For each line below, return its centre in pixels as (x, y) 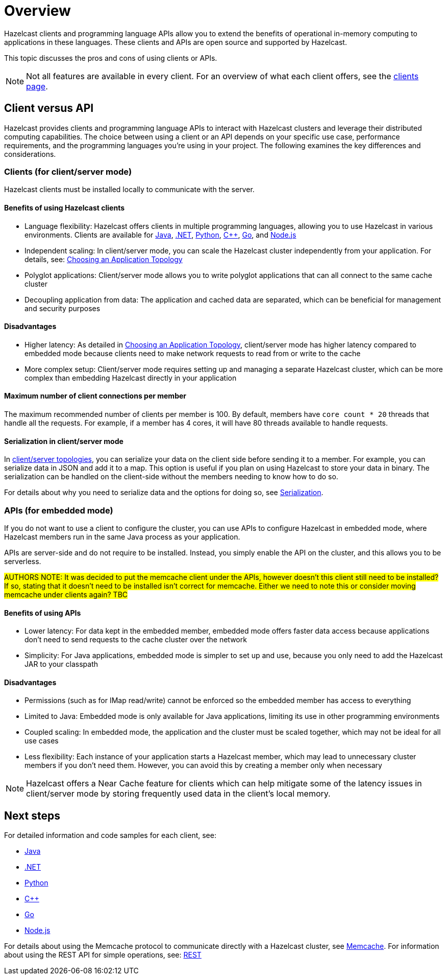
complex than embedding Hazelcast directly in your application (131, 378)
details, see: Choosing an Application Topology (104, 259)
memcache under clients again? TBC (66, 594)
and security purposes (63, 308)
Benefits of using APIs (43, 613)
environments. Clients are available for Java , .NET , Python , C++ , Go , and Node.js (160, 235)
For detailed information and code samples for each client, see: (110, 835)
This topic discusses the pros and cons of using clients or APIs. (111, 58)
